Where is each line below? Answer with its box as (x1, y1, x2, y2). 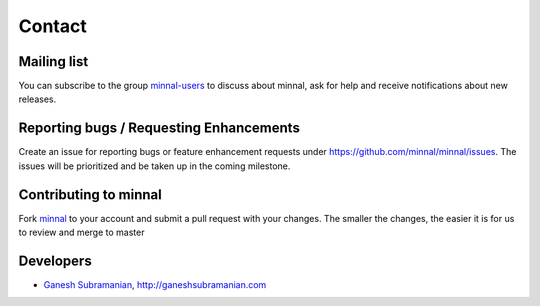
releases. (18, 93, 57, 105)
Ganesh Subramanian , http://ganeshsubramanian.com (43, 278, 267, 290)
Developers (18, 252, 92, 269)
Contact (18, 15, 87, 37)
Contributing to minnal (18, 186, 162, 203)
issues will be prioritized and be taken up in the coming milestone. (18, 160, 291, 172)
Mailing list (18, 53, 89, 70)
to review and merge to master (18, 226, 145, 239)
